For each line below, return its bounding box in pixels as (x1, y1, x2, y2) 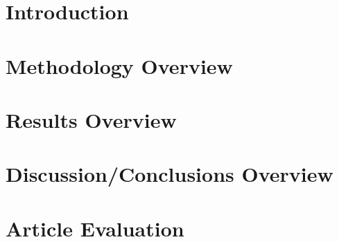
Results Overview (6, 105, 177, 133)
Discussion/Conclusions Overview (6, 160, 333, 188)
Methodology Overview (6, 51, 233, 80)
